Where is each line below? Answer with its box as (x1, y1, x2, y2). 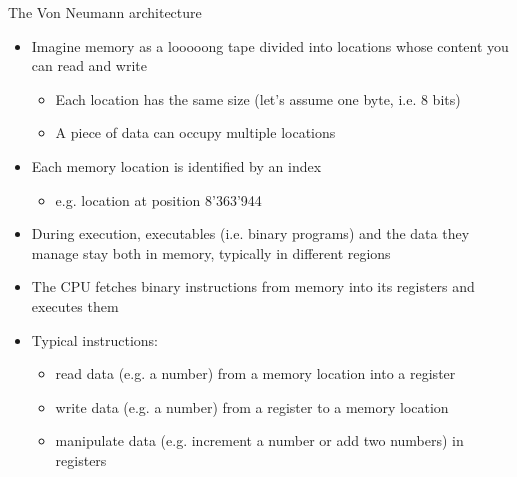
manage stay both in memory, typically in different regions (31, 242, 391, 263)
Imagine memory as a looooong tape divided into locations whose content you (31, 35, 509, 56)
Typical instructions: (31, 329, 159, 350)
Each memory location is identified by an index (31, 155, 322, 176)
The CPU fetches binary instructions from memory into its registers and (31, 276, 475, 297)
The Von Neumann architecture (8, 2, 202, 22)
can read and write (31, 55, 147, 76)
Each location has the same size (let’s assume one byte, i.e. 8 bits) (55, 88, 461, 109)
